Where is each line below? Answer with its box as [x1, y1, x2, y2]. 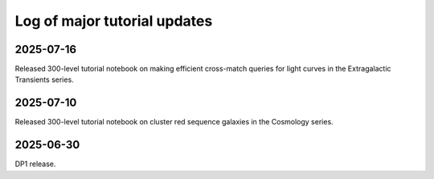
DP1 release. [14, 159, 56, 169]
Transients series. [14, 75, 74, 84]
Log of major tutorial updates [14, 12, 213, 30]
